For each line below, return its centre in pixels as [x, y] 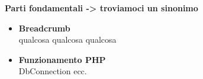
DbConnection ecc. [53, 71]
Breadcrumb [44, 28]
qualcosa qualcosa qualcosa [67, 39]
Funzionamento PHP [62, 59]
